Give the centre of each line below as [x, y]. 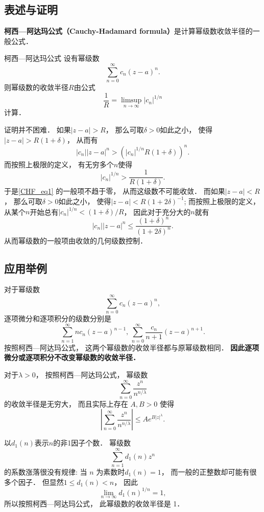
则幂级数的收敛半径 [36, 87]
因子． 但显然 [41, 482]
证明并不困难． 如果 [38, 129]
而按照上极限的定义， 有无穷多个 [59, 164]
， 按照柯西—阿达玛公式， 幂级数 [92, 374]
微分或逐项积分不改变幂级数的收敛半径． [72, 357]
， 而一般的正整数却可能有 [205, 471]
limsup [131, 101]
